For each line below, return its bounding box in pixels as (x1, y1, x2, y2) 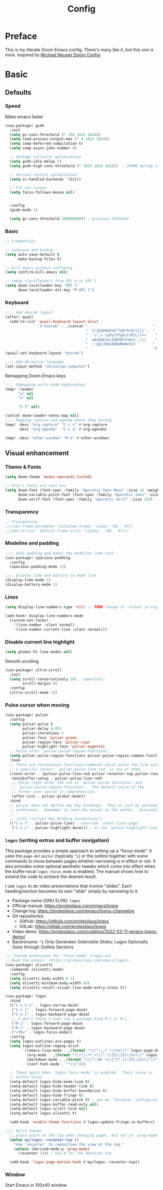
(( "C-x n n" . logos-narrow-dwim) (9, 1003, 79, 1008)
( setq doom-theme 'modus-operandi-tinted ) (5, 475, 92, 479)
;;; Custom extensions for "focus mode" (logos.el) (5, 954, 112, 959)
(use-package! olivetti (5, 962, 53, 968)
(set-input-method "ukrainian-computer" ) (5, 364, 90, 369)
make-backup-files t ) (17, 256, 62, 262)
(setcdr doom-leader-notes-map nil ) (5, 413, 79, 418)
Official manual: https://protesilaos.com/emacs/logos (12, 903, 118, 909)
